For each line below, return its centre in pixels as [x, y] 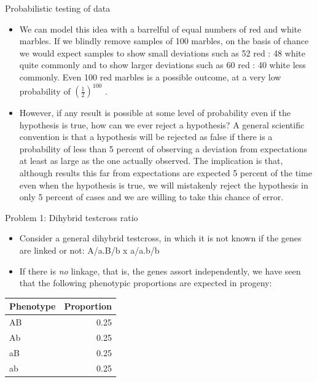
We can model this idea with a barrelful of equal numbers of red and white [160, 29]
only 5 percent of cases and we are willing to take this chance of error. [151, 197]
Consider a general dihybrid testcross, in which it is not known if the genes [160, 238]
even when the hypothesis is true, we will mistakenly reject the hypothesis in [164, 185]
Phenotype [33, 306]
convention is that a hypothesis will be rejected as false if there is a [146, 137]
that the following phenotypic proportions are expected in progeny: [146, 283]
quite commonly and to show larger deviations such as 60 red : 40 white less [162, 65]
